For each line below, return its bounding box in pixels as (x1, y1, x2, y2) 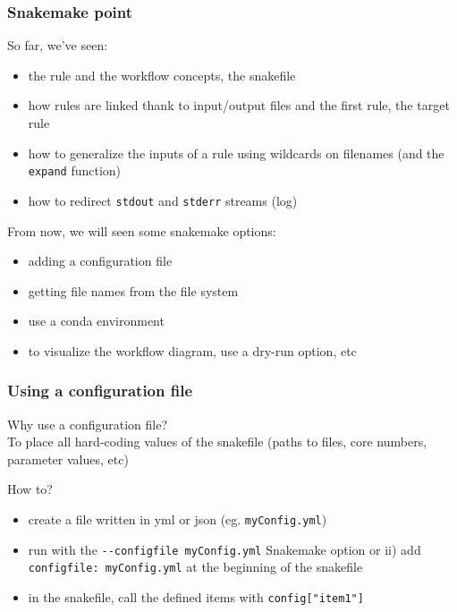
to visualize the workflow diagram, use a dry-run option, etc (28, 341, 357, 360)
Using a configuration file (7, 379, 193, 402)
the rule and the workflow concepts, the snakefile (28, 65, 296, 84)
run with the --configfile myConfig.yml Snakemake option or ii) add (28, 540, 421, 558)
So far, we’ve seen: (7, 36, 108, 55)
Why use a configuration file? (7, 414, 168, 433)
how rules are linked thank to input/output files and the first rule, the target (28, 96, 450, 115)
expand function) (28, 161, 122, 180)
